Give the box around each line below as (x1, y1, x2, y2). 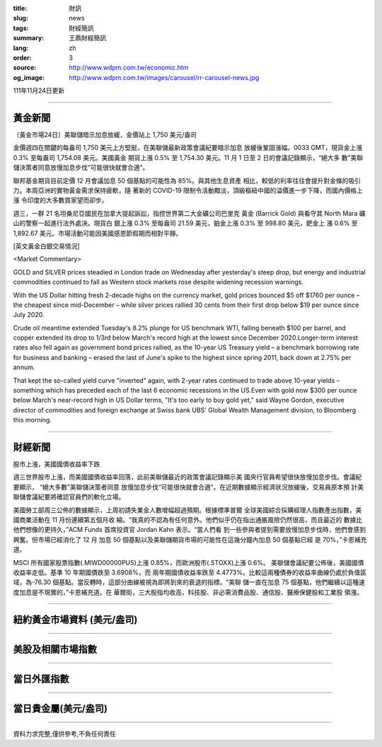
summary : (13, 34, 45, 42)
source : (13, 64, 37, 72)
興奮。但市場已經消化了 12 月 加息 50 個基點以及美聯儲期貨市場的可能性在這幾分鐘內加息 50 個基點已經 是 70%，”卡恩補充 (13, 535, 367, 544)
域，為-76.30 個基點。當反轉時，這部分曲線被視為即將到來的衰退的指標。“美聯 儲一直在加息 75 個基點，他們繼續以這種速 (13, 578, 366, 586)
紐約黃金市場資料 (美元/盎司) (13, 613, 138, 625)
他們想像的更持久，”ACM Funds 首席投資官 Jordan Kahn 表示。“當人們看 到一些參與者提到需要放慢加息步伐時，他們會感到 (13, 526, 366, 534)
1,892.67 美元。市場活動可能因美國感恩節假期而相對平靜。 (13, 228, 183, 237)
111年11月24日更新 (13, 86, 65, 95)
